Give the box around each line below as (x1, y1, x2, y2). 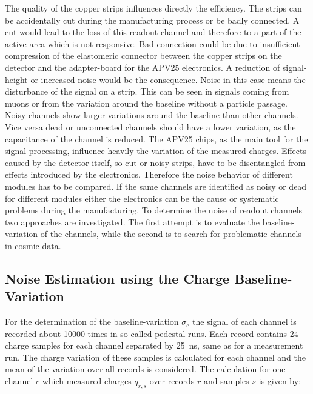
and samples (204, 375, 249, 387)
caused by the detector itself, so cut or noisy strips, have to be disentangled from (5, 156, 306, 169)
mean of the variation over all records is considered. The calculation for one (5, 362, 286, 375)
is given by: (258, 375, 301, 387)
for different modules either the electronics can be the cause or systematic (5, 192, 279, 204)
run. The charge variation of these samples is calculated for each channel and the (5, 350, 306, 363)
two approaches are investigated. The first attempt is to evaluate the (5, 215, 260, 228)
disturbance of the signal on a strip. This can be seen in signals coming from (5, 85, 289, 98)
